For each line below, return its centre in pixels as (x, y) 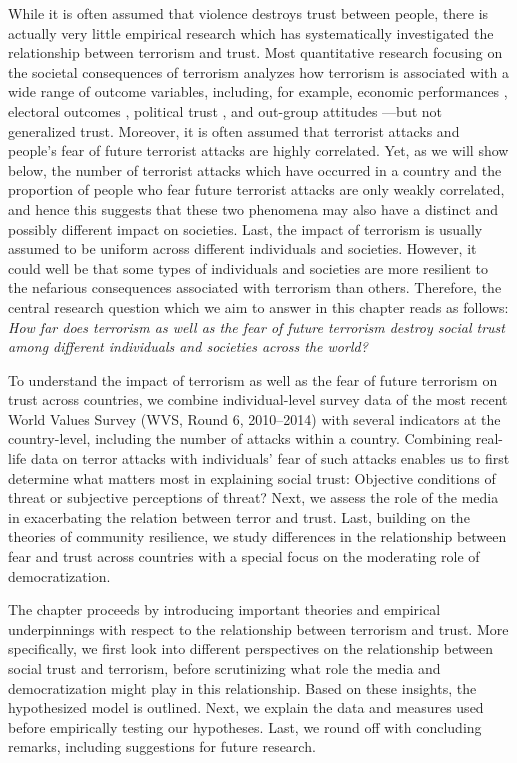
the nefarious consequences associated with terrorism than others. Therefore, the (255, 287)
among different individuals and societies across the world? (188, 346)
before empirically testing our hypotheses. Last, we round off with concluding (245, 726)
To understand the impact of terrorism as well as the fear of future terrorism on (253, 379)
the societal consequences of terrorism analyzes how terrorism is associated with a (258, 71)
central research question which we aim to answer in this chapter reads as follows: (258, 306)
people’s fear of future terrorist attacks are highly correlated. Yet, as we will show (258, 150)
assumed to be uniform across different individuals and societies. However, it (242, 248)
